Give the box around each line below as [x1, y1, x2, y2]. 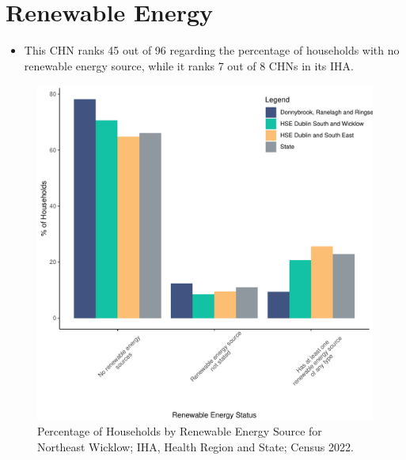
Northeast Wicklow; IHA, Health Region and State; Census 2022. [37, 438, 354, 454]
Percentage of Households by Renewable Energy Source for [37, 422, 322, 439]
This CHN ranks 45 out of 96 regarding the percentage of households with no [24, 42, 400, 58]
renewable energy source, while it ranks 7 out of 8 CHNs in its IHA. [24, 57, 354, 74]
